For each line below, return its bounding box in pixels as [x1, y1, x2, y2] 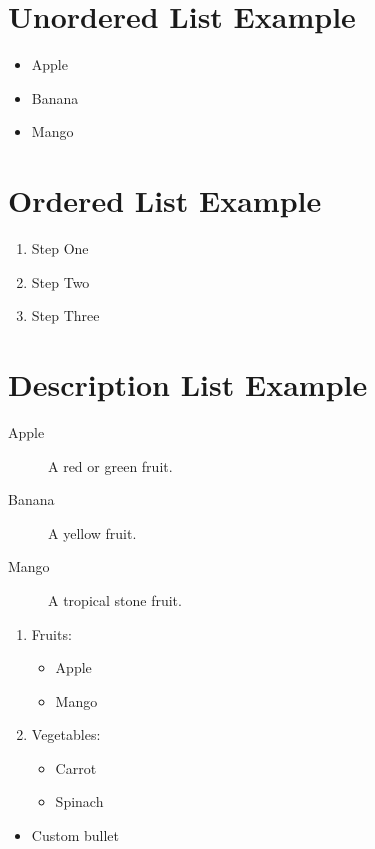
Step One [31, 238, 89, 259]
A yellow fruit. [48, 522, 137, 543]
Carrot [55, 757, 97, 778]
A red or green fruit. [48, 455, 173, 476]
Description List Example [8, 364, 368, 404]
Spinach [55, 791, 104, 812]
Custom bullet [31, 825, 119, 846]
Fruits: [31, 623, 72, 644]
